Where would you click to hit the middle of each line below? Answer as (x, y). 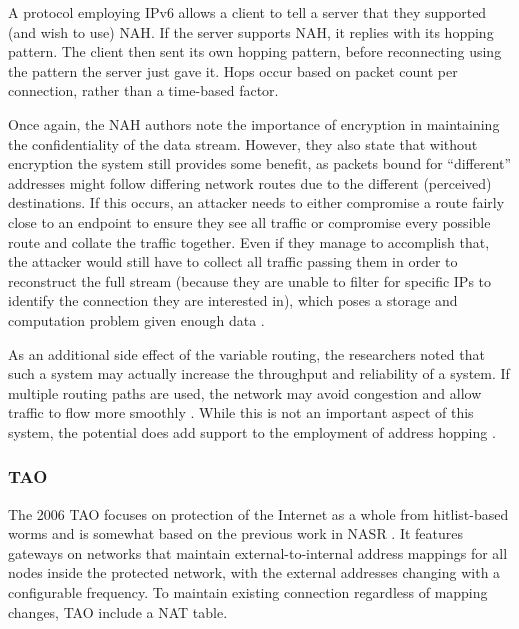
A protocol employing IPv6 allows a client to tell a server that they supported (247, 12)
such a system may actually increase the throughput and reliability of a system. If (259, 373)
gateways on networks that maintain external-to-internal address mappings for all (258, 552)
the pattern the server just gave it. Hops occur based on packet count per (233, 70)
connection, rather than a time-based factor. (143, 90)
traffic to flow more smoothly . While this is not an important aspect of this (241, 412)
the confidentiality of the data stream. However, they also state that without (243, 143)
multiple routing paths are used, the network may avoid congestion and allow (245, 392)
